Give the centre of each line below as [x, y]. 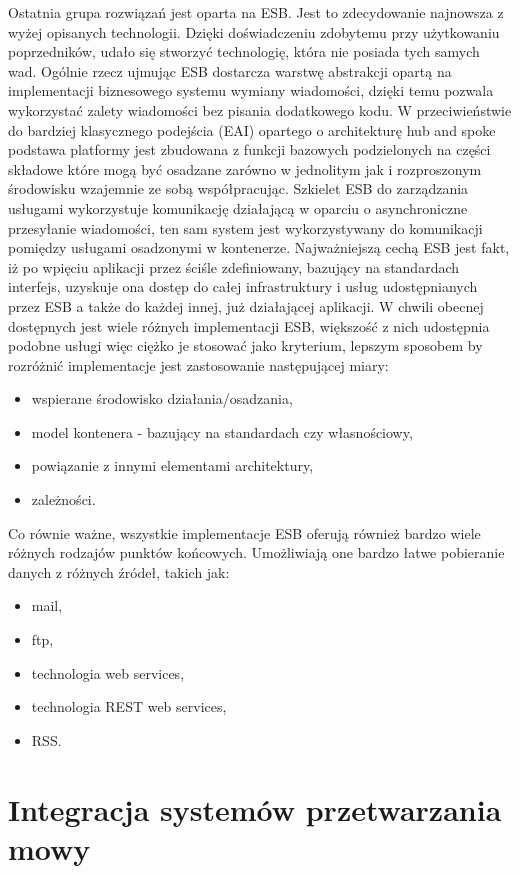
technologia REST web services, [129, 706]
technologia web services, [108, 672]
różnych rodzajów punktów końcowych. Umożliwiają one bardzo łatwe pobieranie [256, 552]
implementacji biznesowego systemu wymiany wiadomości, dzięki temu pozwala [251, 90]
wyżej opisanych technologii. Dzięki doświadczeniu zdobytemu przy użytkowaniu [254, 31]
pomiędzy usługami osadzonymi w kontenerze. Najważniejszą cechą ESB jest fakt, [259, 247]
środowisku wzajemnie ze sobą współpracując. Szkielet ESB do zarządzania [238, 188]
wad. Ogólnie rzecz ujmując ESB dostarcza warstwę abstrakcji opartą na [230, 70]
